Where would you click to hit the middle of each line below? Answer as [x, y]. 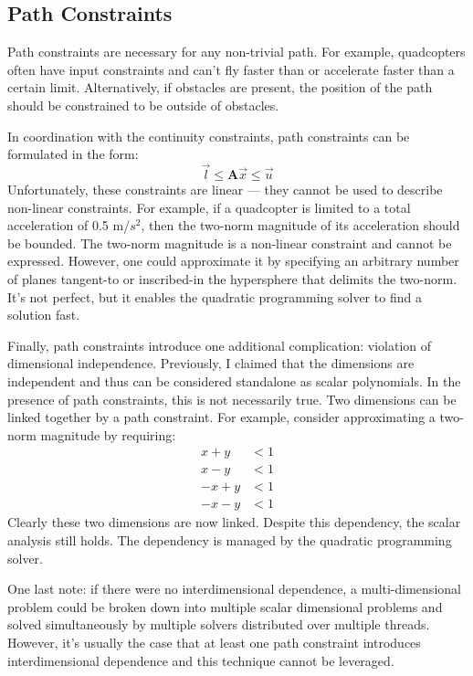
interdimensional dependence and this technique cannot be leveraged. [201, 660]
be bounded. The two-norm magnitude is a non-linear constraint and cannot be [230, 243]
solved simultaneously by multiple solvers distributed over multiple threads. [219, 624]
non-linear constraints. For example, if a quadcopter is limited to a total [209, 207]
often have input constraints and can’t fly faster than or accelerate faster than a [231, 69]
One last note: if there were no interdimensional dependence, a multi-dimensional [234, 589]
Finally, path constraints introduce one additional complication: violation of [220, 345]
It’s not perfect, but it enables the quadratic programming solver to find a [215, 296]
